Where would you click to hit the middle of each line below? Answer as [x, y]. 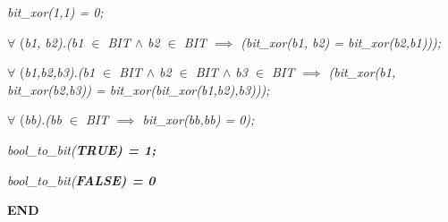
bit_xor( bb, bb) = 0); [199, 120]
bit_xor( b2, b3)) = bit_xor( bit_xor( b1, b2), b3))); [139, 89]
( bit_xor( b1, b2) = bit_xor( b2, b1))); [341, 42]
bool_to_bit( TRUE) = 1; [82, 149]
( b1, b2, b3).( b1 [57, 72]
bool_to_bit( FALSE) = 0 [81, 179]
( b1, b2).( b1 [51, 42]
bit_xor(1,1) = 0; [55, 12]
